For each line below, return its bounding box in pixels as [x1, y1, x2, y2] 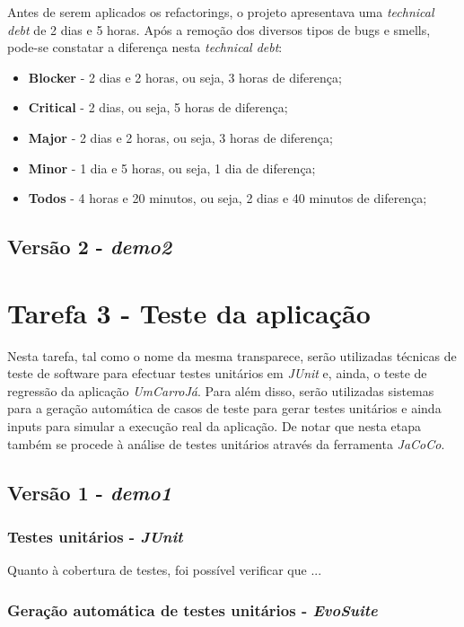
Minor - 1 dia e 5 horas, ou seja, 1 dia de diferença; [28, 158, 316, 177]
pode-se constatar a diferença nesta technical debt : [7, 38, 283, 57]
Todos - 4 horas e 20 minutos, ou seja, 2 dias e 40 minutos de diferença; [28, 189, 427, 208]
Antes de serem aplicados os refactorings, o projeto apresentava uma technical [7, 3, 434, 21]
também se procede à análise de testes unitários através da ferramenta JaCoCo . [7, 434, 445, 453]
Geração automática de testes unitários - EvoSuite [7, 598, 378, 621]
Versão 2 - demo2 [7, 233, 172, 261]
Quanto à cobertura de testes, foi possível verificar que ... [7, 561, 322, 579]
